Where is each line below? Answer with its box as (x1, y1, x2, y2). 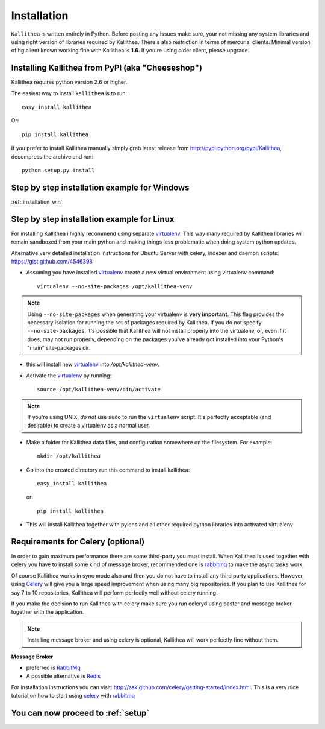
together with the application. (11, 608, 84, 616)
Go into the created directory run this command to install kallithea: (26, 466, 190, 473)
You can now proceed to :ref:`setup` (11, 707, 150, 718)
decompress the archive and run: (11, 153, 93, 160)
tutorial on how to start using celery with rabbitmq (11, 692, 135, 699)
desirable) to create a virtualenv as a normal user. (27, 422, 150, 429)
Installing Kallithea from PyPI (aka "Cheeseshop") (11, 63, 203, 73)
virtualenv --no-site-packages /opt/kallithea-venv (37, 283, 193, 289)
